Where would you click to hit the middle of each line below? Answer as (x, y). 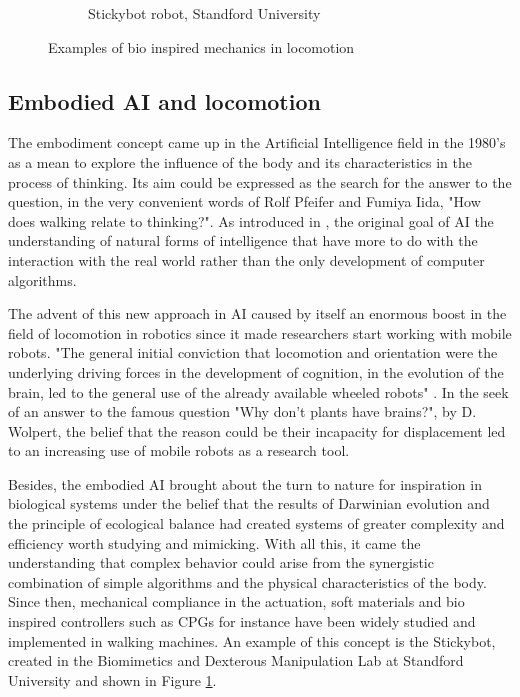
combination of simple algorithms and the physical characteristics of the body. (247, 581)
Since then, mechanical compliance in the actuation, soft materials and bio (236, 601)
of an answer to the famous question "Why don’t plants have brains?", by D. (242, 411)
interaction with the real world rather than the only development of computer (246, 259)
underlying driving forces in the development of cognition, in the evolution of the (256, 371)
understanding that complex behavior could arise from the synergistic (221, 562)
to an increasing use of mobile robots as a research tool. (179, 450)
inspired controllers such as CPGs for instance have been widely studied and (242, 621)
